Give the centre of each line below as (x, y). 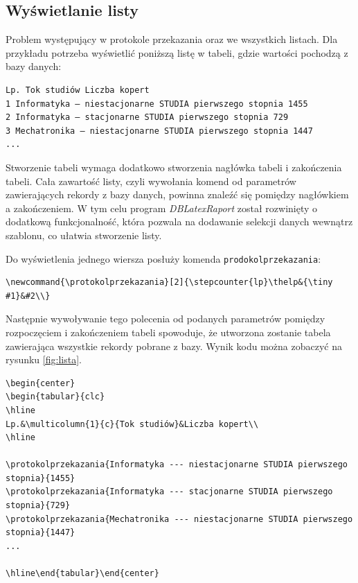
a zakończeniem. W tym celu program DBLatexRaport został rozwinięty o (162, 208)
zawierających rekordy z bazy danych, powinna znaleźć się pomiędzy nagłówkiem (177, 194)
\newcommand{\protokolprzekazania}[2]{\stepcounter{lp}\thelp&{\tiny (169, 282)
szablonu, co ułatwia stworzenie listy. (84, 235)
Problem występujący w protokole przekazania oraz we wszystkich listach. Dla (172, 39)
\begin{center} (41, 383)
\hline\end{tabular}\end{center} (82, 574)
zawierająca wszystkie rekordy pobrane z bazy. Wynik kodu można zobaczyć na (174, 346)
